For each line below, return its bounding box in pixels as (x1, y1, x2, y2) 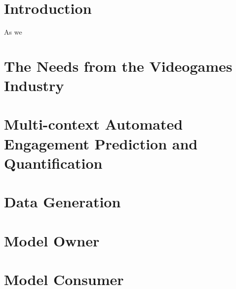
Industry (4, 75, 64, 96)
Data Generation (4, 192, 121, 212)
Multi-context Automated (4, 114, 183, 134)
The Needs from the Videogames (4, 55, 233, 76)
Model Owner (4, 230, 100, 250)
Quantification (4, 152, 103, 173)
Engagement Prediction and (4, 133, 198, 153)
